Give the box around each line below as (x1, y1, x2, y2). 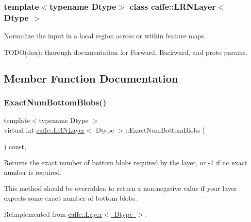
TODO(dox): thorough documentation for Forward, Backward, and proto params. (4, 47, 248, 57)
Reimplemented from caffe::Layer (4, 209, 102, 219)
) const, (4, 141, 26, 151)
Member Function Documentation (4, 70, 179, 85)
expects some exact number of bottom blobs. (4, 192, 137, 203)
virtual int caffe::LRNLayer (4, 124, 84, 135)
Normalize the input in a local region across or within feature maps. (4, 31, 206, 41)
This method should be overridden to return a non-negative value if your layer (4, 183, 237, 193)
